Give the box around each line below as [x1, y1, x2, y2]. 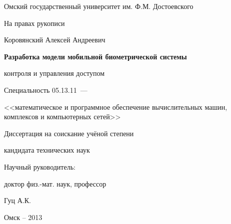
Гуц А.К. [4, 195, 31, 206]
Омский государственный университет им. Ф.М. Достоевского [4, 1, 193, 11]
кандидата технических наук [4, 145, 90, 155]
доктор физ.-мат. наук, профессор [4, 178, 106, 189]
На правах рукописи [4, 17, 65, 28]
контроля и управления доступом [4, 68, 105, 78]
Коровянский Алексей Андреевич [4, 34, 105, 45]
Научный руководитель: [4, 161, 75, 172]
